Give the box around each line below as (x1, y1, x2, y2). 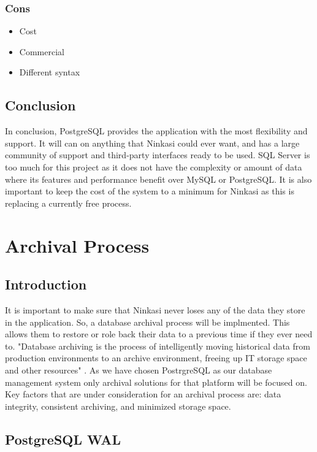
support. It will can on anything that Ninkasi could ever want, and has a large (5, 136, 300, 149)
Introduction (5, 275, 87, 294)
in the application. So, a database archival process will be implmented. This (5, 315, 290, 328)
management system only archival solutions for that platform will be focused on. (5, 375, 307, 388)
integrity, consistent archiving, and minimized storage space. (5, 399, 231, 412)
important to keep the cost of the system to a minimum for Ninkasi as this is (5, 185, 294, 197)
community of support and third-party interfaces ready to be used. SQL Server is (5, 148, 310, 161)
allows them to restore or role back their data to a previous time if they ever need (5, 328, 313, 340)
